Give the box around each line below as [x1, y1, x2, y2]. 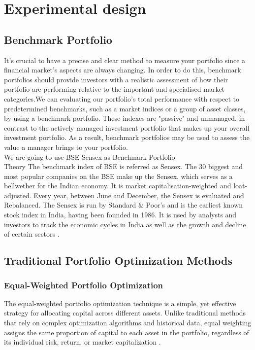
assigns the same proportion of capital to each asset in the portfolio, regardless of [4, 327, 249, 337]
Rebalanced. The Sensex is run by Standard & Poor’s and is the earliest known [4, 200, 243, 210]
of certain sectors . [4, 229, 60, 239]
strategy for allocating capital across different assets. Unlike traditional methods [4, 308, 246, 318]
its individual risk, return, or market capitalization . [4, 337, 161, 347]
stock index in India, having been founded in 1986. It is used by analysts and [4, 210, 237, 220]
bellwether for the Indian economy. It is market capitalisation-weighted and [4, 180, 231, 191]
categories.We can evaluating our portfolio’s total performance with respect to [4, 93, 240, 104]
